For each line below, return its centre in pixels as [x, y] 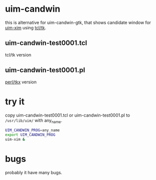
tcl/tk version [18, 55]
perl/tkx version [21, 82]
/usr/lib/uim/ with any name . [34, 121]
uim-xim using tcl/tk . [26, 27]
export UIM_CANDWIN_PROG [30, 135]
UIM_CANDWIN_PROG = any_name [32, 130]
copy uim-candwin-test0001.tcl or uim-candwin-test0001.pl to [68, 115]
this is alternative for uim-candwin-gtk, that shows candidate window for [78, 22]
